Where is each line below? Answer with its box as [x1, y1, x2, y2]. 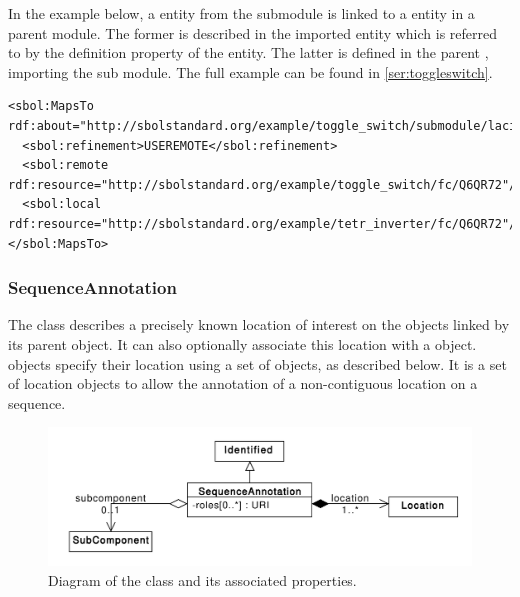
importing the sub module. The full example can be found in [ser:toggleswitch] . [8, 61, 493, 82]
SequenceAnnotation [8, 275, 177, 300]
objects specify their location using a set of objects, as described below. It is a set [8, 353, 507, 374]
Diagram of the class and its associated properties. [48, 569, 357, 590]
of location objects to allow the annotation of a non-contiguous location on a [8, 373, 478, 394]
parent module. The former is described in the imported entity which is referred [8, 22, 497, 43]
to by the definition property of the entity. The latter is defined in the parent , [8, 42, 489, 63]
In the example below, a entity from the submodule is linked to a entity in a [8, 3, 475, 23]
